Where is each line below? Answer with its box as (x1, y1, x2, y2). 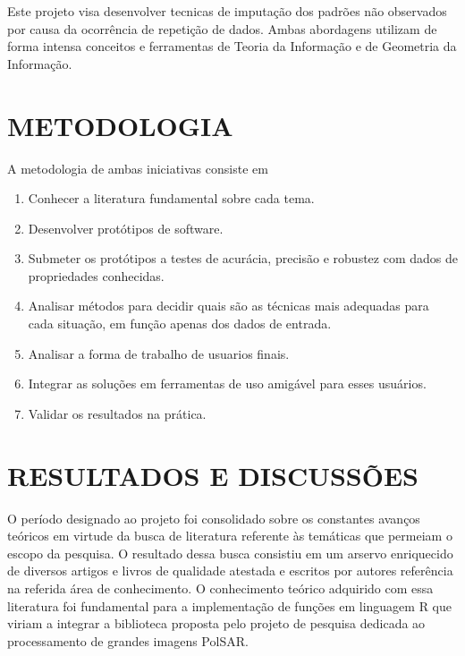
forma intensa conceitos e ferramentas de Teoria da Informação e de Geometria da (7, 37, 457, 55)
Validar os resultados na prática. (28, 404, 207, 422)
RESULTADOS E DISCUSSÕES (7, 456, 419, 493)
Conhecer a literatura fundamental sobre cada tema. (28, 189, 315, 208)
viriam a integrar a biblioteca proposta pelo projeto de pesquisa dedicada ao (7, 614, 426, 633)
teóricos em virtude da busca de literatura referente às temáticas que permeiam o (7, 526, 452, 545)
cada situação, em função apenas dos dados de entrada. (28, 314, 332, 333)
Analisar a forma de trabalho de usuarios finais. (28, 344, 290, 362)
